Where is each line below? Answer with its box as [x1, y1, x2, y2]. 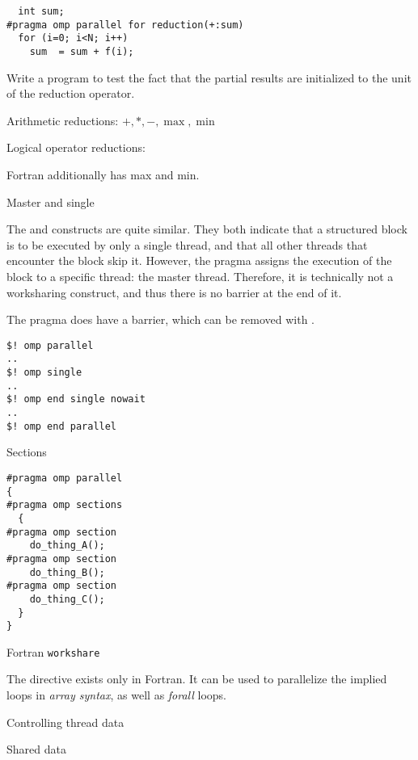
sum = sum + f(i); [29, 45, 134, 57]
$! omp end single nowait [6, 393, 146, 405]
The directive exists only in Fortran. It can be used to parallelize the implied [6, 670, 387, 687]
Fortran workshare [6, 643, 100, 660]
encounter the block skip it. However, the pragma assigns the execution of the [6, 252, 392, 269]
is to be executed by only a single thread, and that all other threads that [6, 236, 368, 253]
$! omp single [6, 367, 82, 379]
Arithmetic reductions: [6, 111, 119, 128]
